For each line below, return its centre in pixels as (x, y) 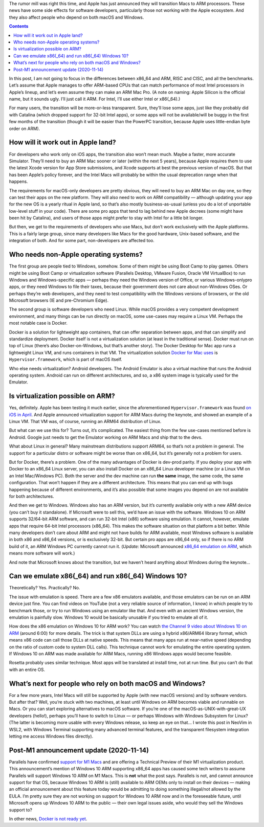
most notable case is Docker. (38, 323)
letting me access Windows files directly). (51, 736)
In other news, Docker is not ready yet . (48, 819)
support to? (21, 810)
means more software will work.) (42, 553)
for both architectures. (32, 496)
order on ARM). (24, 128)
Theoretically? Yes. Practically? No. (44, 588)
